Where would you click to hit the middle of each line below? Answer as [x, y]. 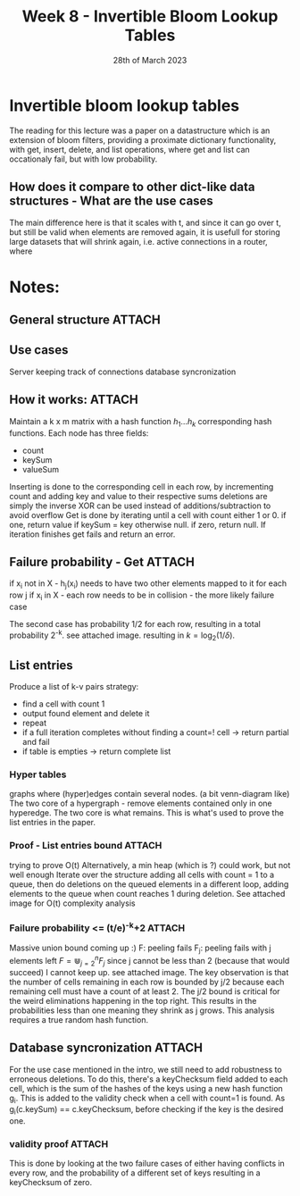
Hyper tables [38, 774]
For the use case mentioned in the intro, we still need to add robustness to [146, 1069]
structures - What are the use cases [112, 201]
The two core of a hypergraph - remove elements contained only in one [141, 803]
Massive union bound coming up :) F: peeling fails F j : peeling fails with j [140, 949]
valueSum [41, 469]
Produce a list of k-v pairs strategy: [74, 687]
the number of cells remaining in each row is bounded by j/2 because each [147, 982]
